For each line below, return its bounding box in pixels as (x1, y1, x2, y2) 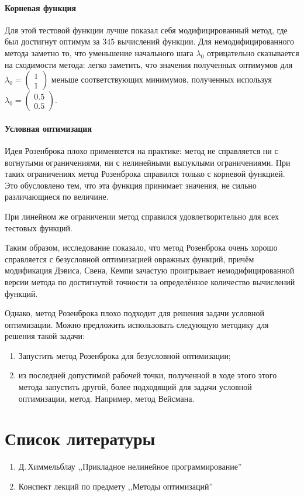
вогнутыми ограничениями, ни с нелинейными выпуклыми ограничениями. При (5, 156, 291, 168)
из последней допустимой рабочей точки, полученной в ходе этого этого (18, 369, 277, 381)
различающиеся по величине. (5, 190, 109, 203)
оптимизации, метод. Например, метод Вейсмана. (18, 392, 195, 404)
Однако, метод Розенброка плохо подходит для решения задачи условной (5, 307, 264, 319)
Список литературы (5, 426, 156, 450)
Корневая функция (5, 1, 77, 13)
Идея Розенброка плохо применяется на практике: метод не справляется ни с (5, 144, 278, 156)
